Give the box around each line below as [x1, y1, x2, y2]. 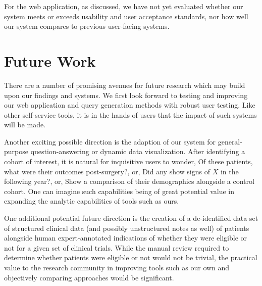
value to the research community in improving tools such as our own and [4, 262, 230, 272]
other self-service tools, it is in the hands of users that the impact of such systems [4, 109, 257, 120]
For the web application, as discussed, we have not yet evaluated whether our [4, 1, 243, 11]
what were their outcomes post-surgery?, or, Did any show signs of [4, 166, 210, 176]
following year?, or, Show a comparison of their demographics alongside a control [4, 176, 254, 186]
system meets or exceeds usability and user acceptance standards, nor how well [4, 11, 248, 21]
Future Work [4, 50, 96, 71]
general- [218, 136, 242, 147]
